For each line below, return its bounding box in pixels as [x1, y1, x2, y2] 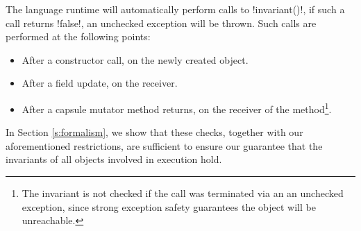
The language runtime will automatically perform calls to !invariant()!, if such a [6, 2, 345, 16]
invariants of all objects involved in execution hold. [6, 152, 222, 166]
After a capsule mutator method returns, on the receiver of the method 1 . [22, 99, 332, 116]
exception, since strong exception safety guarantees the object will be [22, 199, 316, 214]
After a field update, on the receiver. [22, 76, 178, 90]
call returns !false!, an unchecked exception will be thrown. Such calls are [6, 15, 317, 30]
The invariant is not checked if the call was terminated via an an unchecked [22, 186, 344, 200]
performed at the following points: [6, 29, 151, 44]
